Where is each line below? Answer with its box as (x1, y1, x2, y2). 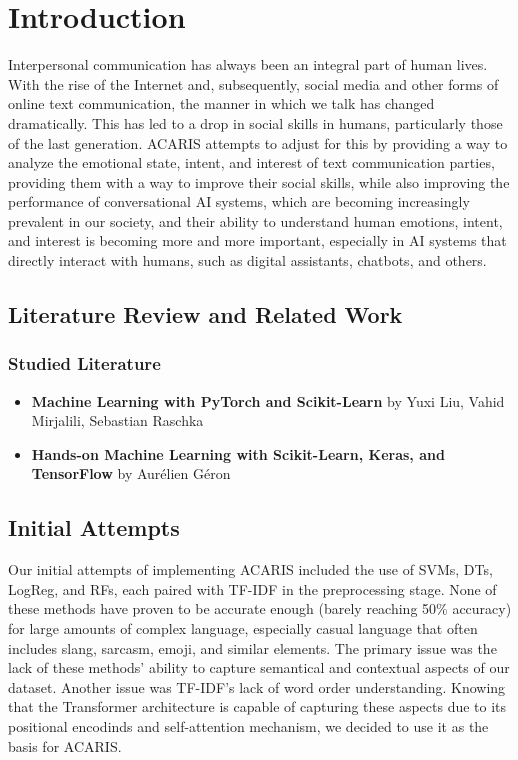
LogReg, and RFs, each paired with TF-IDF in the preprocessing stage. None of (8, 578, 497, 599)
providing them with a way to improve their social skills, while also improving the (8, 171, 510, 192)
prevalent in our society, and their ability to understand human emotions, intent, (8, 210, 503, 231)
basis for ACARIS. (8, 735, 122, 756)
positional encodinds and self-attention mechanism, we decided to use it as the (8, 715, 489, 736)
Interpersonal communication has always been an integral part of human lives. (8, 54, 488, 75)
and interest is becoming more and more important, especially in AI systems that (8, 230, 507, 251)
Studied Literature (8, 351, 161, 376)
